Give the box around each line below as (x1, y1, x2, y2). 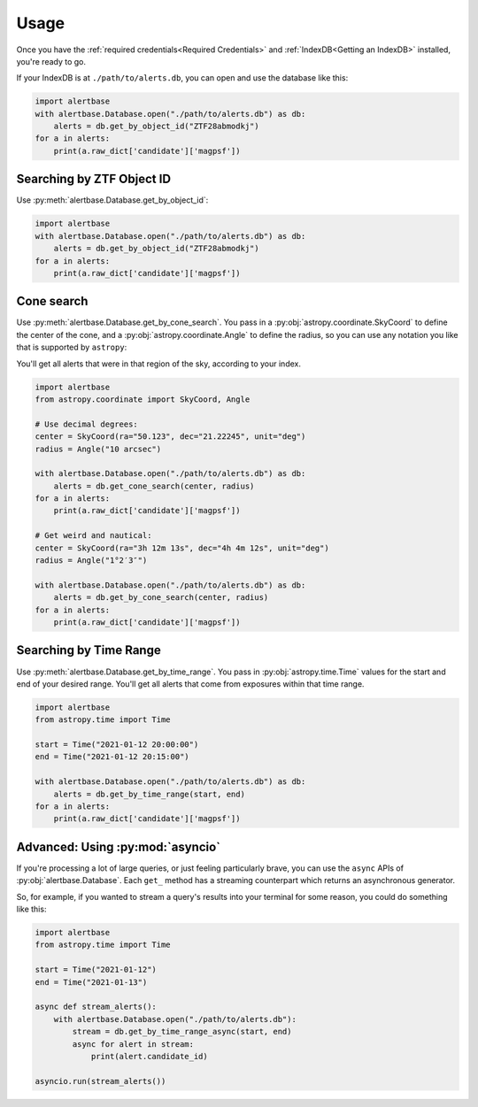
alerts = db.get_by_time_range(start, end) (53, 788, 245, 799)
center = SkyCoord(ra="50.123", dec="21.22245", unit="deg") (35, 432, 306, 442)
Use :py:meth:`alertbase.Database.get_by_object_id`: (16, 195, 209, 205)
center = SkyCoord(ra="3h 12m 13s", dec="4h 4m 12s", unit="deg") (35, 542, 329, 553)
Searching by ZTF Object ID (16, 172, 172, 187)
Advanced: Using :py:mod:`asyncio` (16, 839, 221, 854)
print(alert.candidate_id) (90, 1051, 208, 1061)
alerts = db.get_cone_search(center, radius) (53, 480, 255, 491)
